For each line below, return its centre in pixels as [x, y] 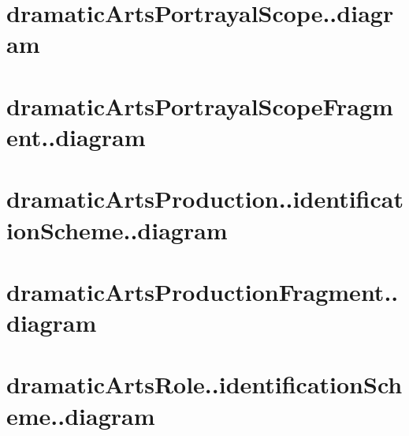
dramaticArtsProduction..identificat [205, 199]
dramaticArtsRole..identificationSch [204, 384]
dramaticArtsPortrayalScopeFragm [200, 105]
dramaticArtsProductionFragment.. [203, 291]
